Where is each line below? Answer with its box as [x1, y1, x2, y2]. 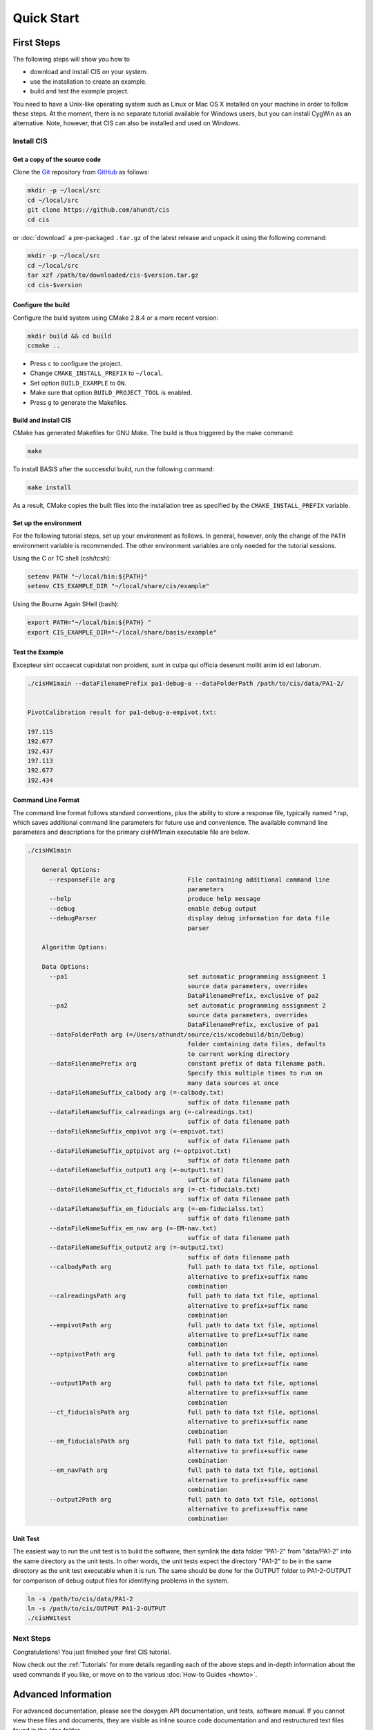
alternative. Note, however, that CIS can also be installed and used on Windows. [12, 119, 241, 127]
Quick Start [12, 10, 79, 26]
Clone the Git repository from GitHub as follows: [12, 168, 150, 176]
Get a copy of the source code [12, 155, 102, 163]
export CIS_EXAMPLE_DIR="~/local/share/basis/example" [27, 628, 217, 636]
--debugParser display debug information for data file [49, 914, 330, 922]
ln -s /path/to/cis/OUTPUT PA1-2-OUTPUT [27, 1604, 166, 1612]
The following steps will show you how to [12, 55, 131, 64]
